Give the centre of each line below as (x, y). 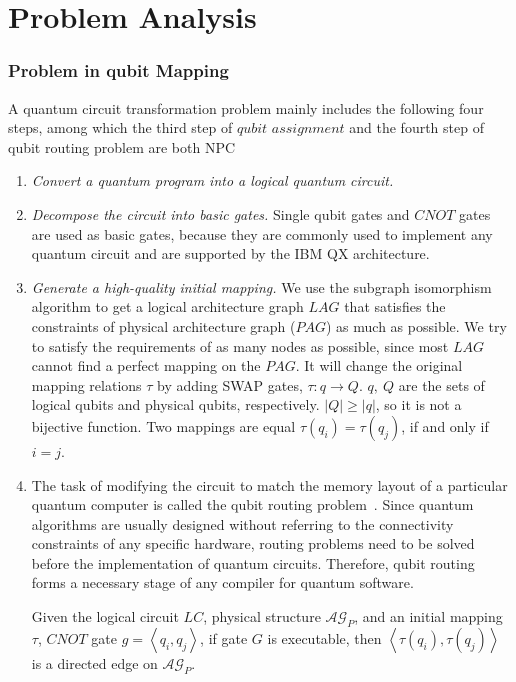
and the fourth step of (416, 127)
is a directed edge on (94, 662)
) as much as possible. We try (416, 325)
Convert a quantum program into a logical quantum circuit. (212, 180)
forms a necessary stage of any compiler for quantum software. (222, 582)
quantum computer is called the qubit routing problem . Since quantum (252, 504)
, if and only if (445, 425)
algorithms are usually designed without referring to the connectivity (242, 523)
